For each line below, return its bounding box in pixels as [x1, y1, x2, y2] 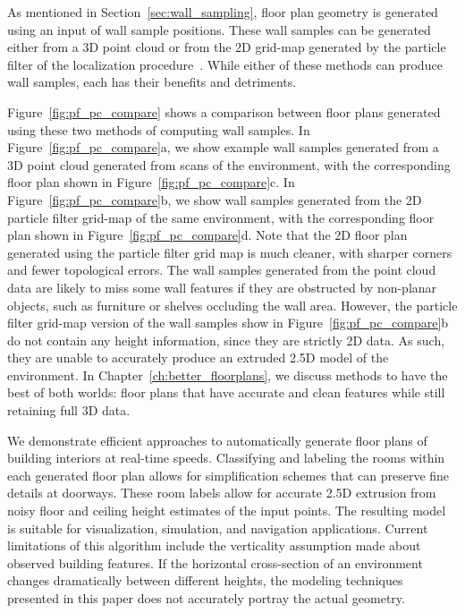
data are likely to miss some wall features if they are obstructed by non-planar [7, 277, 437, 296]
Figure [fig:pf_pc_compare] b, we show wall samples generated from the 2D [7, 190, 422, 209]
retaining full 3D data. [7, 401, 131, 420]
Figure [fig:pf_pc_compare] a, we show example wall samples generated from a [7, 138, 439, 157]
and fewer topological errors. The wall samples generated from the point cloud [7, 260, 436, 279]
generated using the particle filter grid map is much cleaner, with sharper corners [7, 243, 452, 261]
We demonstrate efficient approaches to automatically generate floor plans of [7, 430, 427, 449]
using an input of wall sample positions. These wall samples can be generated [7, 20, 431, 38]
